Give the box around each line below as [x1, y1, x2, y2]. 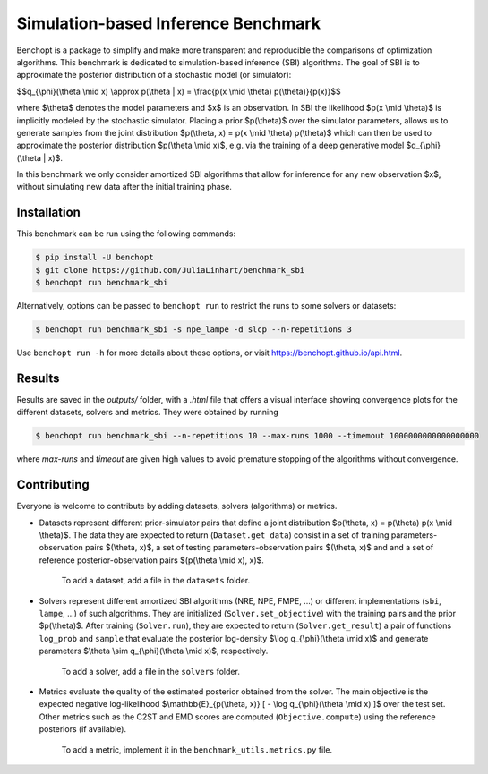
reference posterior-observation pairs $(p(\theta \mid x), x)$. [39, 555, 264, 566]
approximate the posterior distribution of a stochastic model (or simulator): [16, 70, 292, 81]
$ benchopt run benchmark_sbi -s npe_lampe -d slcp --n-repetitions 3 [35, 325, 353, 335]
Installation [16, 205, 81, 220]
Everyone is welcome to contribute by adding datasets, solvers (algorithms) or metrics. [16, 501, 338, 512]
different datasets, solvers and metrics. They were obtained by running [16, 407, 278, 418]
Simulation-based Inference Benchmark [16, 13, 321, 33]
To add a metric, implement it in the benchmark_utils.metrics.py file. [61, 744, 333, 755]
